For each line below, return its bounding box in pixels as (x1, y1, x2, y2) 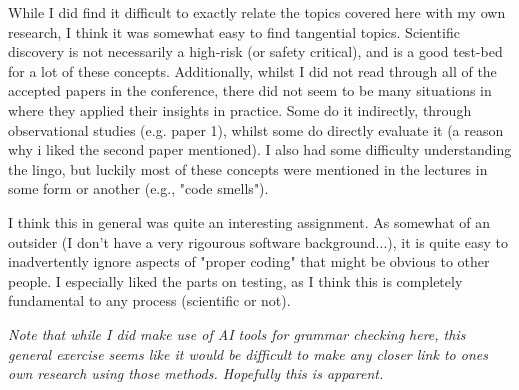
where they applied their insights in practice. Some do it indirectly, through (8, 99, 472, 120)
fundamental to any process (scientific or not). (8, 290, 291, 311)
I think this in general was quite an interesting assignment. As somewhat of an (8, 211, 491, 232)
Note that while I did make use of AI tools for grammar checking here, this (8, 323, 466, 344)
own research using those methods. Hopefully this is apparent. (8, 363, 384, 384)
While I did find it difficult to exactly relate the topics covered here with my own (8, 2, 506, 22)
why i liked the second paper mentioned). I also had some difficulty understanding (8, 139, 512, 160)
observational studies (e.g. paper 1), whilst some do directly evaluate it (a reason (8, 119, 504, 140)
